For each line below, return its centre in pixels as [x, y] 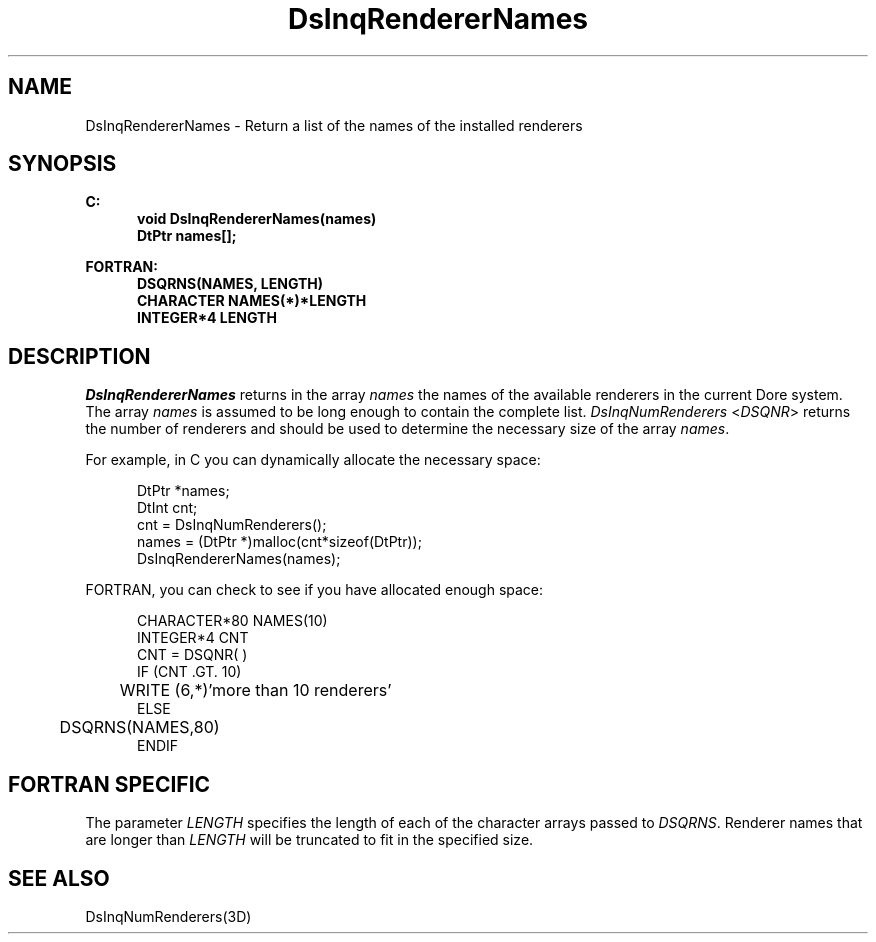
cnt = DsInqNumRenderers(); [232, 525]
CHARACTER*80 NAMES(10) [232, 621]
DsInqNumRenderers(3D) [168, 916]
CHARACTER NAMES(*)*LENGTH [252, 301]
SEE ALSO [59, 878]
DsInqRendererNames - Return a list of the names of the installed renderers [334, 125]
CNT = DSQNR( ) [192, 655]
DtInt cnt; [167, 508]
